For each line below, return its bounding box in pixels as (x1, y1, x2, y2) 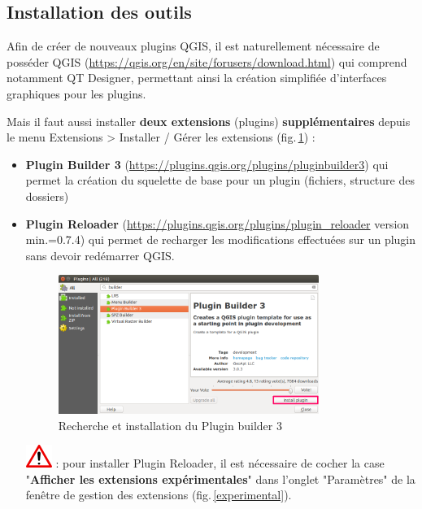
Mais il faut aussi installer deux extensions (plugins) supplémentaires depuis (7, 112, 411, 129)
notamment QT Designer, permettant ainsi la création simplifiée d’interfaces (7, 69, 387, 86)
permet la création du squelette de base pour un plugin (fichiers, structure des (25, 172, 415, 189)
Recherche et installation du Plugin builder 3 (58, 416, 282, 433)
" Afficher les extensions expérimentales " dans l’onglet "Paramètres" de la (25, 470, 415, 487)
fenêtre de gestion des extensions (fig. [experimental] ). (25, 486, 292, 503)
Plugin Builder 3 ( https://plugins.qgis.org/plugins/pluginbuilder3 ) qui (25, 155, 389, 172)
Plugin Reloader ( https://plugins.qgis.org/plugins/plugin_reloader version (25, 215, 410, 232)
